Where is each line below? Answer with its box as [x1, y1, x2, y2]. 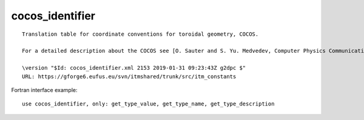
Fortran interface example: [11, 86, 78, 93]
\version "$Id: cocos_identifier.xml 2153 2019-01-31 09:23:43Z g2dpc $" [22, 64, 246, 72]
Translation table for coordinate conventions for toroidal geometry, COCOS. [22, 30, 259, 38]
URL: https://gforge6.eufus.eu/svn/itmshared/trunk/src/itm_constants [22, 73, 237, 80]
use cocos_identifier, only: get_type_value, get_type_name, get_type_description [22, 101, 275, 107]
